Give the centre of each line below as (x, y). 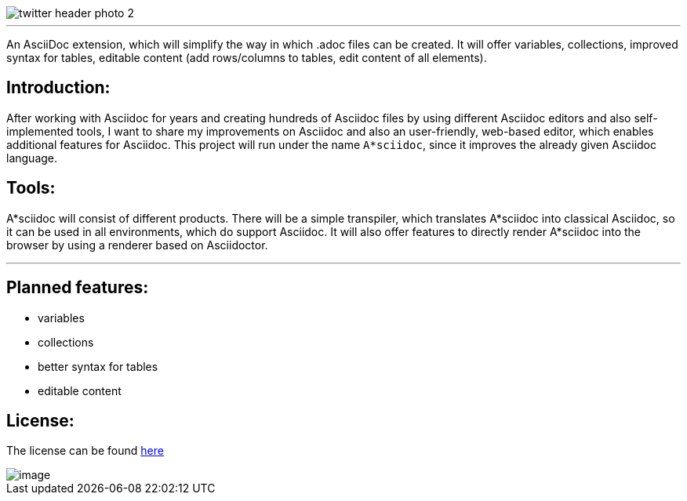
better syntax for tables (98, 366)
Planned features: (78, 288)
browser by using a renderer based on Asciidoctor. (137, 245)
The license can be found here (85, 451)
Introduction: (58, 88)
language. (32, 158)
